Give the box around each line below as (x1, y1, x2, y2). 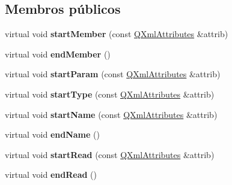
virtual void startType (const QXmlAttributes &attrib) (5, 87, 215, 100)
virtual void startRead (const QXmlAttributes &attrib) (5, 148, 215, 160)
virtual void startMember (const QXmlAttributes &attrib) (5, 28, 228, 40)
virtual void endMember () (5, 47, 111, 60)
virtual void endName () (5, 128, 100, 141)
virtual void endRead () (5, 168, 97, 181)
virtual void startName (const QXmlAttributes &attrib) (5, 108, 218, 120)
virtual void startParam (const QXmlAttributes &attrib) (5, 68, 221, 80)
